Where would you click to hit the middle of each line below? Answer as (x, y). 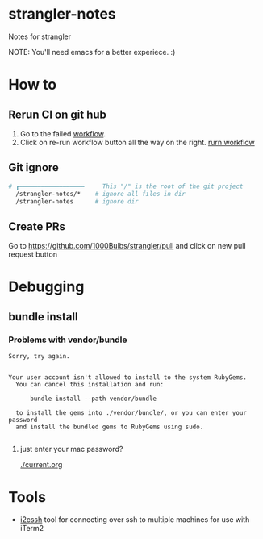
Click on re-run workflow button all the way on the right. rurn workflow (138, 142)
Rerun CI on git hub (58, 114)
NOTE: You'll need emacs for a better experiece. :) (92, 52)
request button (33, 254)
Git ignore (33, 167)
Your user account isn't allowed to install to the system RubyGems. (128, 378)
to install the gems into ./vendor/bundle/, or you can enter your (131, 413)
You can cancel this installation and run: (90, 385)
